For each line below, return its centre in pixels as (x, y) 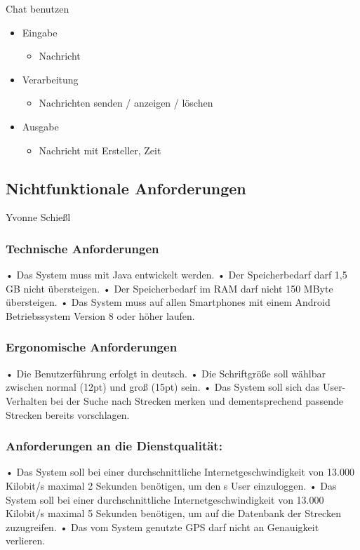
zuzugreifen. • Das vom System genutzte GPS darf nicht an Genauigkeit (162, 526)
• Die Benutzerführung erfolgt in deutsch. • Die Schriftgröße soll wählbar (166, 373)
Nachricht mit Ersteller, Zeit (100, 150)
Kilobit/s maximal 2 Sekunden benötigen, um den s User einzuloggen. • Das (171, 485)
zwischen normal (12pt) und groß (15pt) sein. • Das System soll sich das (163, 387)
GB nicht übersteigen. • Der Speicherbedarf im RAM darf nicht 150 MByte (169, 288)
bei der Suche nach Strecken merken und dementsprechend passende (197, 400)
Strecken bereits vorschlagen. (68, 414)
